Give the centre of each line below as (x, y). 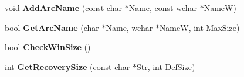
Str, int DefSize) (166, 66)
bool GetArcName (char (52, 27)
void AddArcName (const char (63, 8)
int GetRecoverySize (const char (67, 66)
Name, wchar (129, 27)
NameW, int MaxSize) (199, 27)
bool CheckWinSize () (48, 47)
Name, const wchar (163, 8)
